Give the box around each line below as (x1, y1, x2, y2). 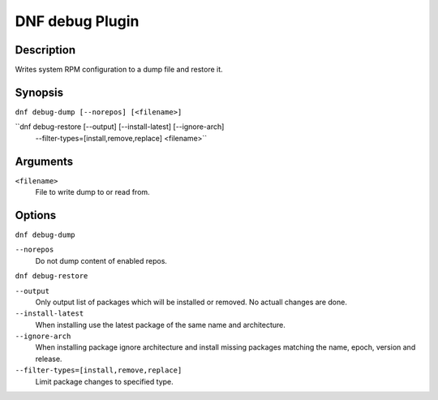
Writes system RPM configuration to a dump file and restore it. (15, 65, 223, 75)
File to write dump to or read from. (35, 187, 150, 197)
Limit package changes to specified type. (35, 376, 174, 386)
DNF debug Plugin (15, 12, 140, 30)
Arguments (15, 154, 74, 168)
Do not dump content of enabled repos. (35, 256, 168, 265)
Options (15, 208, 57, 222)
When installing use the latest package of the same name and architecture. (35, 320, 286, 329)
